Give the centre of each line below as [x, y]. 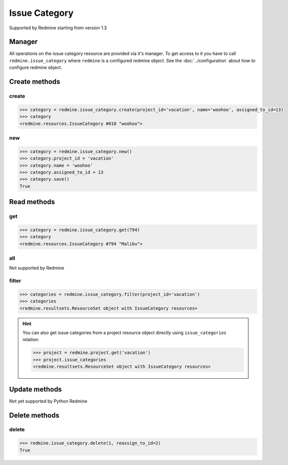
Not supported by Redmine [37, 268]
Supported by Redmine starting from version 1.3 [58, 28]
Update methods [35, 389]
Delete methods [34, 415]
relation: [31, 340]
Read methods [32, 202]
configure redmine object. [36, 67]
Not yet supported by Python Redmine [48, 401]
